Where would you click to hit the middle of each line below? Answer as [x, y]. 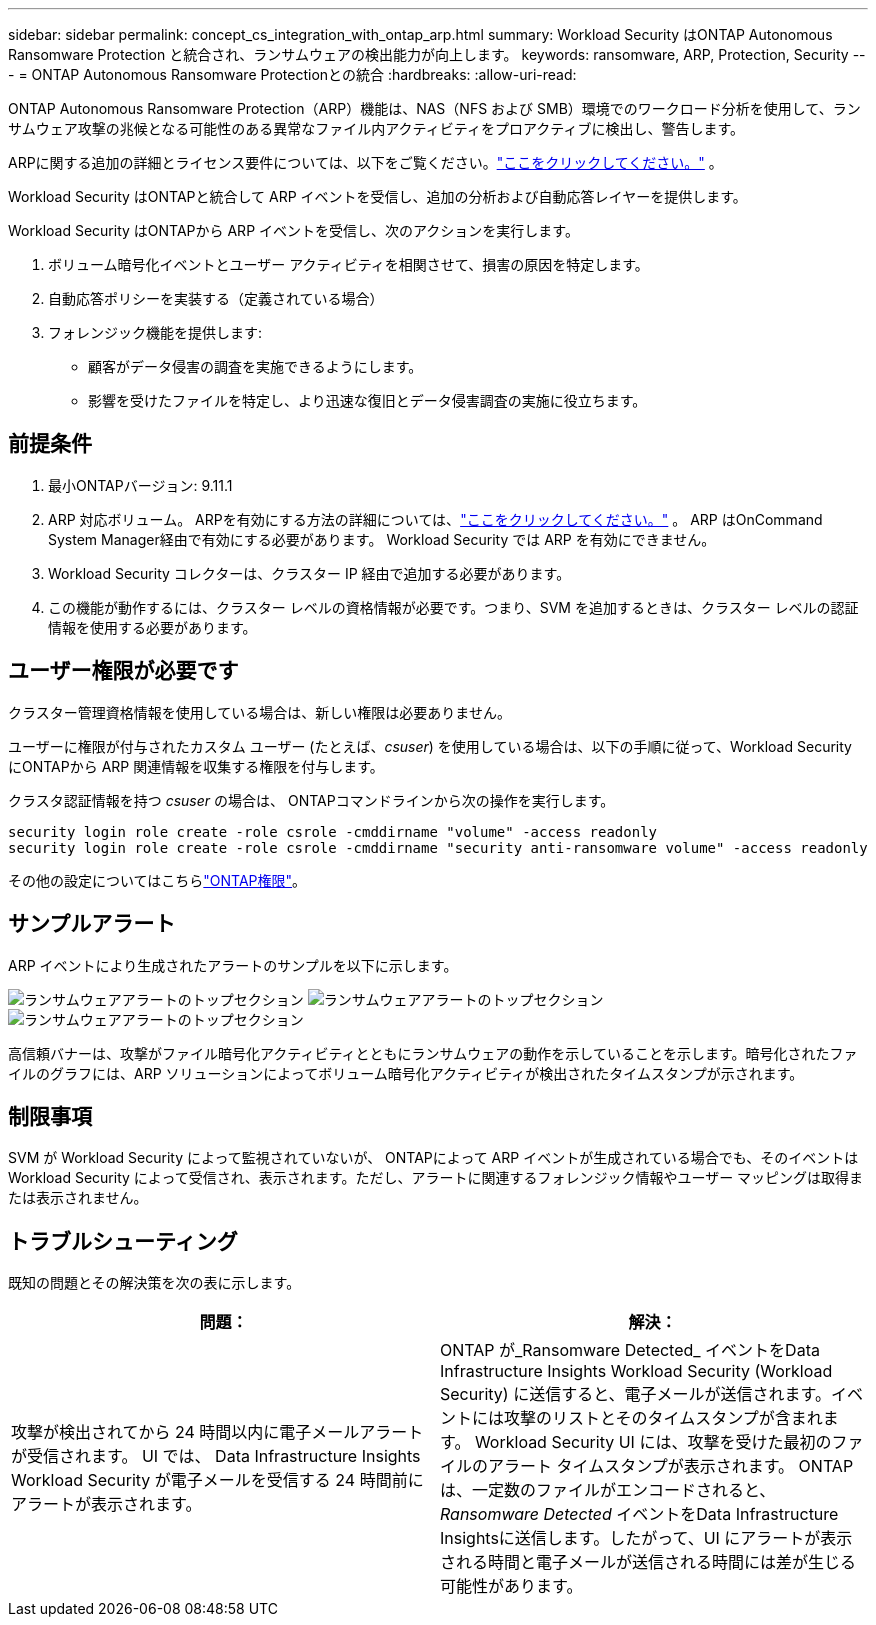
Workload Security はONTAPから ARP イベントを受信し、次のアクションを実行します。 [293, 230]
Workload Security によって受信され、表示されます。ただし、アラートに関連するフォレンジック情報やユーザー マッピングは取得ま [436, 1178]
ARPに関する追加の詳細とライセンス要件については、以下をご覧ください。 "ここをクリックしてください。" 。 [365, 162]
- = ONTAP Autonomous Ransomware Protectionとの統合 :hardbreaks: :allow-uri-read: [292, 74]
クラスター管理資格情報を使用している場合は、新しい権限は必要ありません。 [259, 712]
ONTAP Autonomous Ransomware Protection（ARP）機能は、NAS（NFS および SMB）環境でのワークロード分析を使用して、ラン [434, 108]
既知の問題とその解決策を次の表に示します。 [154, 1283]
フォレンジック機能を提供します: [155, 332]
